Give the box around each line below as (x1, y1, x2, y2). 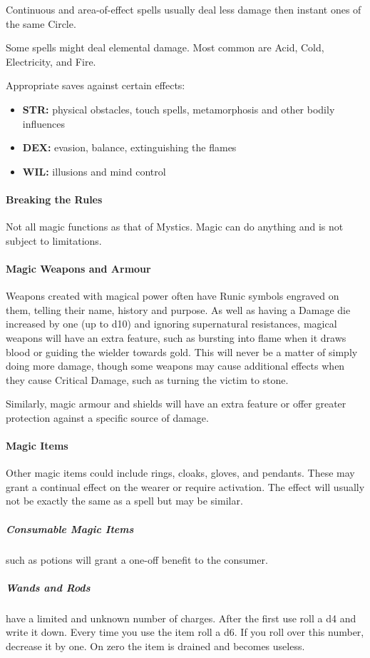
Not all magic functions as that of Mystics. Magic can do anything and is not (6, 219, 344, 234)
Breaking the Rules (6, 191, 103, 206)
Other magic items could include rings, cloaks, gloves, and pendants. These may (6, 465, 355, 480)
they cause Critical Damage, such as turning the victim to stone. (6, 372, 289, 387)
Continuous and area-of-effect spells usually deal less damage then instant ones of (6, 2, 361, 16)
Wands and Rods (6, 579, 91, 594)
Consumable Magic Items (6, 521, 134, 536)
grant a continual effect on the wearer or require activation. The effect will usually (6, 479, 365, 494)
